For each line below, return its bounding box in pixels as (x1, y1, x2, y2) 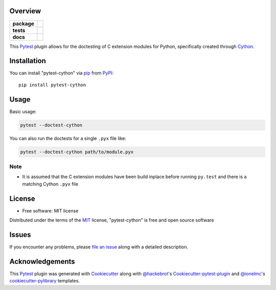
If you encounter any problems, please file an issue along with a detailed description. (9, 244, 189, 250)
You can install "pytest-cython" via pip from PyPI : (9, 70, 113, 76)
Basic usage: (9, 108, 37, 114)
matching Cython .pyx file (22, 181, 79, 187)
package (12, 20, 34, 27)
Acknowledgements (9, 257, 75, 265)
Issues (9, 230, 31, 239)
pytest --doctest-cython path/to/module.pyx (20, 149, 134, 155)
